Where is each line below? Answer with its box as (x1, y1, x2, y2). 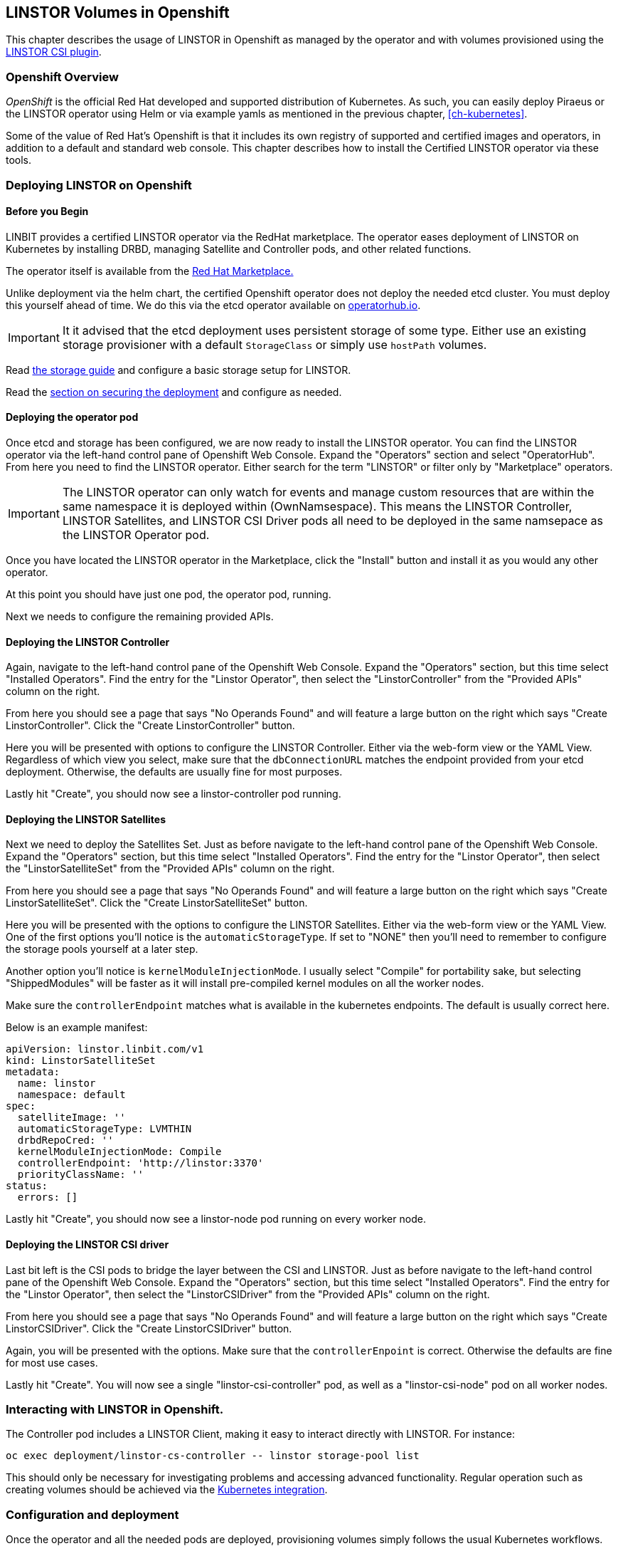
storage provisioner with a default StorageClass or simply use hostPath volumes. (62, 337, 487, 352)
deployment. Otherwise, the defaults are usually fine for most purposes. (6, 766, 343, 778)
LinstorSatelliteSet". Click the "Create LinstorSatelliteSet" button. (6, 897, 308, 909)
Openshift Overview (6, 69, 119, 84)
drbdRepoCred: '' (17, 1134, 114, 1147)
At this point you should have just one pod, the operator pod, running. (6, 587, 331, 600)
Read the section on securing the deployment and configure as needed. (6, 385, 342, 398)
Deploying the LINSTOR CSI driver (6, 1238, 169, 1251)
